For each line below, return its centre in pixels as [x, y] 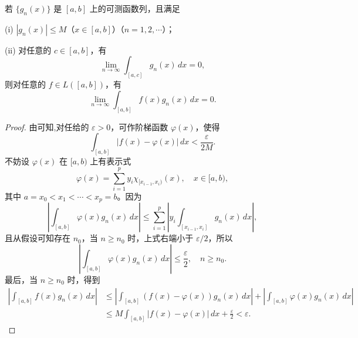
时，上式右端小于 [161, 238]
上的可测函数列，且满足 [135, 8]
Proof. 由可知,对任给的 [47, 126]
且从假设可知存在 [38, 238]
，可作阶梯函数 [139, 126]
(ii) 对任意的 [28, 50]
